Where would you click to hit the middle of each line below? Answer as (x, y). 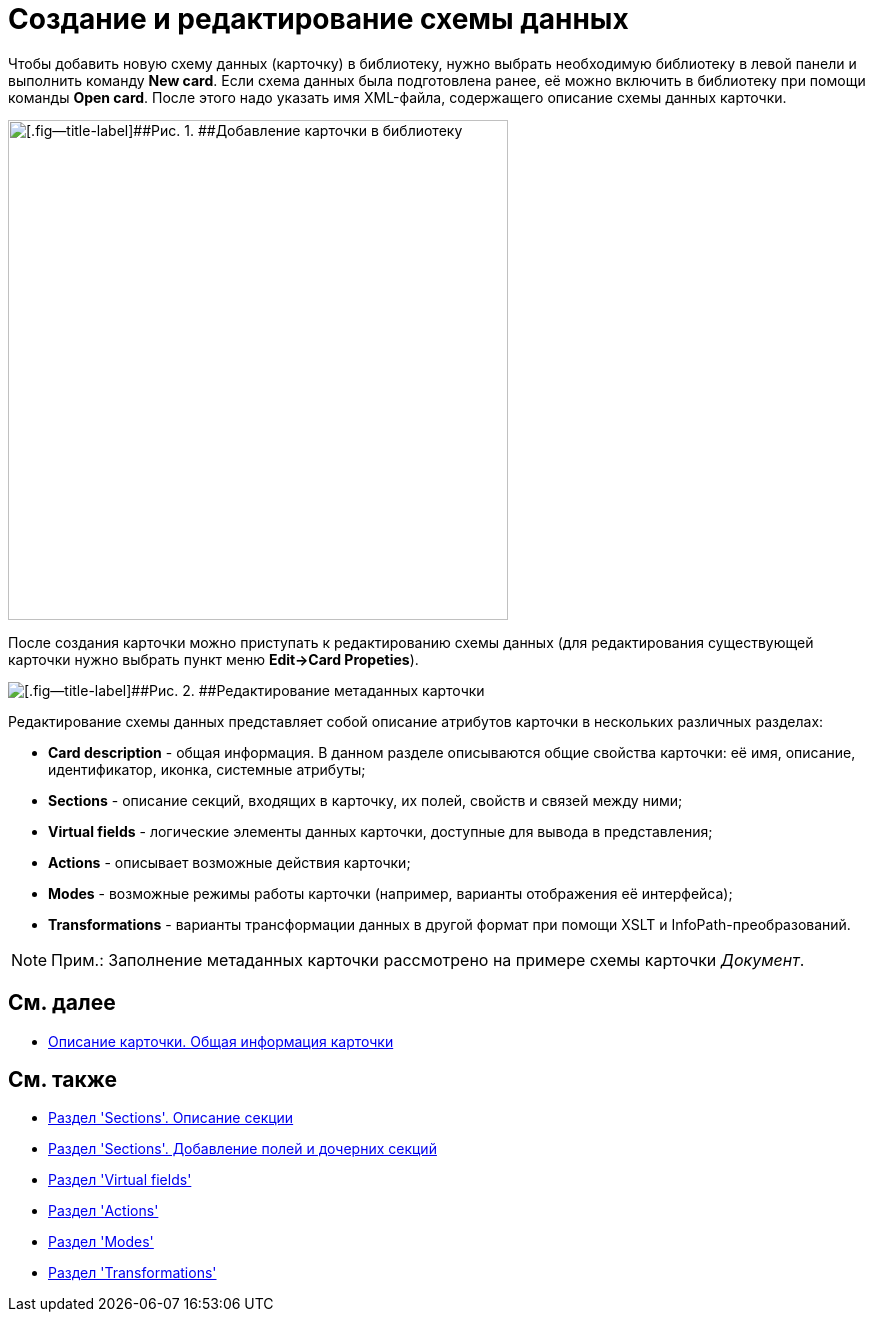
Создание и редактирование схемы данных (318, 19)
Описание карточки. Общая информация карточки (221, 1041)
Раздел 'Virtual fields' (120, 1180)
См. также (63, 1080)
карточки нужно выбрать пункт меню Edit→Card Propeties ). (213, 659)
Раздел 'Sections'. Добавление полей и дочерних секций (242, 1149)
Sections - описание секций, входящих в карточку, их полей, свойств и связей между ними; (365, 800)
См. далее (62, 1003)
